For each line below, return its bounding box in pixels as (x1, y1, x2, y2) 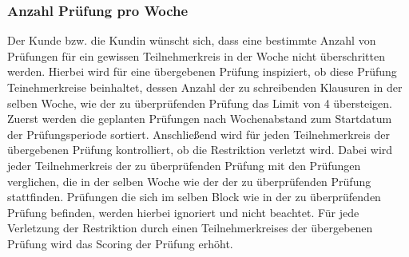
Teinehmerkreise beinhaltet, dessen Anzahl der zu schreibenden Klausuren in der (7, 79, 403, 95)
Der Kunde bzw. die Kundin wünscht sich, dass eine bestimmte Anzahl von (7, 32, 376, 49)
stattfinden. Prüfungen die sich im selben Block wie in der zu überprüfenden (7, 188, 381, 205)
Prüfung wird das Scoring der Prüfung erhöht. (7, 235, 233, 251)
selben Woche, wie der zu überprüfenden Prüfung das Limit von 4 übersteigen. (7, 94, 392, 111)
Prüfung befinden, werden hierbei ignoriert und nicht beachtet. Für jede (7, 204, 359, 220)
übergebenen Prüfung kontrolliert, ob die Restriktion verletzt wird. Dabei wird (7, 141, 393, 158)
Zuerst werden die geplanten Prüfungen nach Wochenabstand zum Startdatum (7, 110, 392, 127)
